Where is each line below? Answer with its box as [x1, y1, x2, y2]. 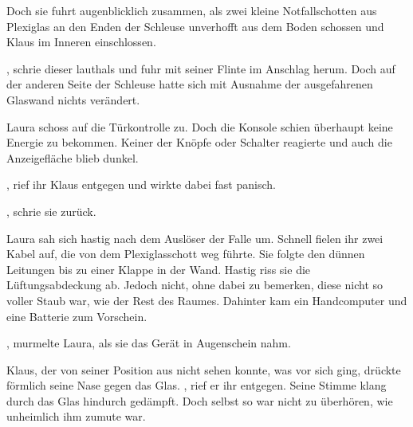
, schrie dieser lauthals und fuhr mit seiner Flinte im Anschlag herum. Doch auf [6, 60, 395, 76]
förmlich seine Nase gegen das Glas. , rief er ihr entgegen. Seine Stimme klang [6, 377, 387, 394]
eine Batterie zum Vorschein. [6, 308, 147, 324]
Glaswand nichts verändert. [6, 91, 140, 108]
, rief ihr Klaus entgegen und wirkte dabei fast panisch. [6, 176, 276, 193]
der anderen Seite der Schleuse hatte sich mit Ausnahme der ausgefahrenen [6, 76, 373, 92]
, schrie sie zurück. [6, 202, 96, 219]
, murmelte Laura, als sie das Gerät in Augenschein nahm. [6, 335, 291, 351]
